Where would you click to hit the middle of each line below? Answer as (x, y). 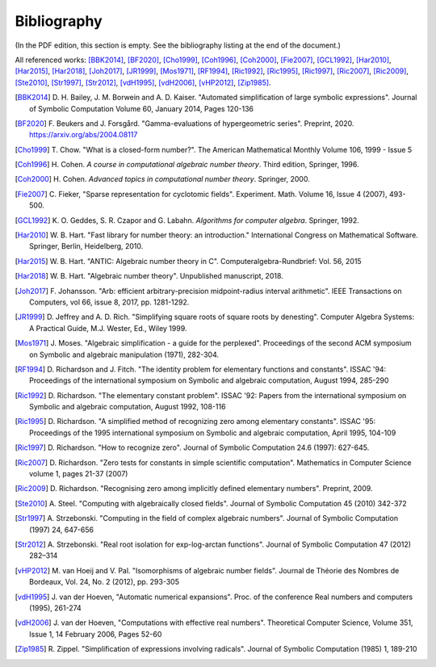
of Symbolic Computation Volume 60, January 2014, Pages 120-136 (142, 108)
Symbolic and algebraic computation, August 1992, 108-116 (128, 407)
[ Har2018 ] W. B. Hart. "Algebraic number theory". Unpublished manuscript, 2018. (149, 276)
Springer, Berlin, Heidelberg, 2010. (86, 246)
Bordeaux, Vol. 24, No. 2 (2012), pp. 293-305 (105, 582)
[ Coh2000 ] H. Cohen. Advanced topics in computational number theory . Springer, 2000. (162, 179)
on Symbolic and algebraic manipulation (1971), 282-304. (124, 354)
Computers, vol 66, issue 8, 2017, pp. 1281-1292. (109, 302)
